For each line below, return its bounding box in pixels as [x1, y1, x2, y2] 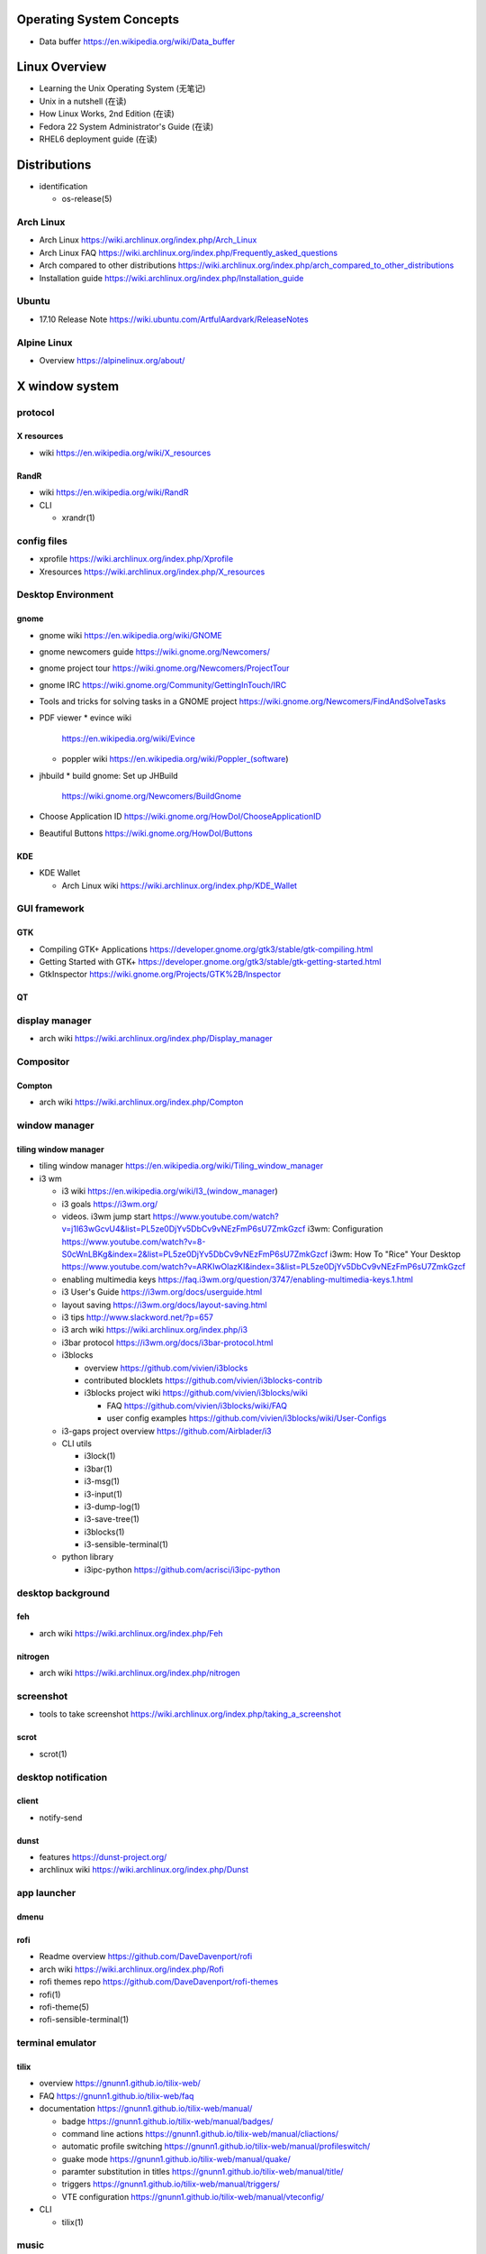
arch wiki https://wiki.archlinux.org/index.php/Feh [39, 1627, 224, 1638]
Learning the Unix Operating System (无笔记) [39, 83, 206, 94]
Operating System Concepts [16, 12, 180, 27]
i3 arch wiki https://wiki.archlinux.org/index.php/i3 [61, 1324, 247, 1335]
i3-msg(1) [84, 1476, 121, 1487]
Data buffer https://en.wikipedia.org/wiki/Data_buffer [39, 36, 236, 47]
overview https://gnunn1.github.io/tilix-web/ [39, 2078, 202, 2089]
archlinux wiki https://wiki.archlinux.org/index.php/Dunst [39, 1865, 249, 1875]
